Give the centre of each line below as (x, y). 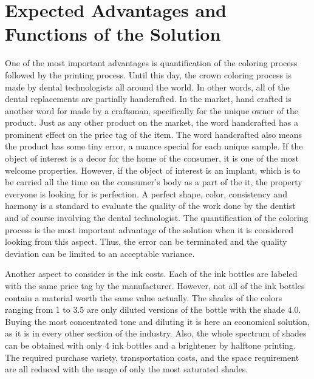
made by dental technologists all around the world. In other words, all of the (147, 87)
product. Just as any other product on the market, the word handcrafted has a (152, 122)
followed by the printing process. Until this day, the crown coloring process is (148, 74)
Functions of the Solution (113, 34)
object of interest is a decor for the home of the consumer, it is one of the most (152, 158)
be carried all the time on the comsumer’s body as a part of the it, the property (154, 182)
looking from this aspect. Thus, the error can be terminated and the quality (146, 241)
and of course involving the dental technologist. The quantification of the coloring (157, 218)
